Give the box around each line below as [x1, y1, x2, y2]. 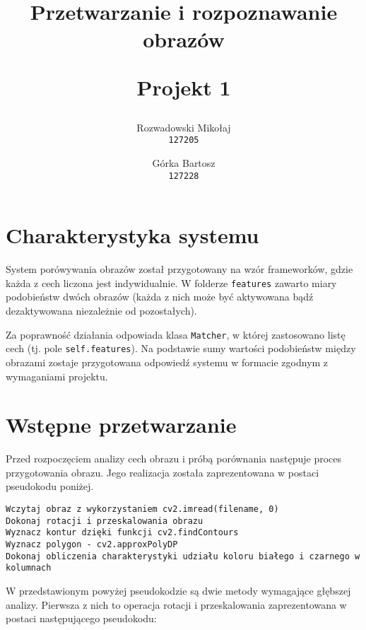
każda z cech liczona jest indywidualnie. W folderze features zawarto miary [6, 275, 337, 290]
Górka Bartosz [152, 156, 216, 170]
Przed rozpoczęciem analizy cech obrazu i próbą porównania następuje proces [6, 451, 342, 466]
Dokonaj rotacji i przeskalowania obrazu [6, 515, 203, 526]
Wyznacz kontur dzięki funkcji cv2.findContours [6, 527, 239, 538]
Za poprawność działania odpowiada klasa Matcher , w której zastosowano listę [6, 327, 346, 342]
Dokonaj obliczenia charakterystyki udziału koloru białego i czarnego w [6, 551, 360, 561]
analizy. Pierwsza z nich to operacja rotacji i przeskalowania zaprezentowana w [6, 597, 347, 612]
